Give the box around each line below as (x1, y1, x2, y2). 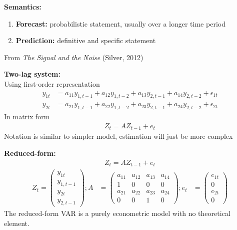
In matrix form (4, 111, 50, 122)
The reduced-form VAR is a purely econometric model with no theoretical (4, 208, 230, 218)
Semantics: (4, 2, 41, 12)
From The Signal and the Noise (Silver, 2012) (4, 52, 143, 62)
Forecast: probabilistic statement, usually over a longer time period (15, 18, 225, 29)
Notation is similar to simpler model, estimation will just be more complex (4, 131, 233, 141)
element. (4, 217, 29, 228)
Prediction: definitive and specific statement (15, 35, 156, 46)
